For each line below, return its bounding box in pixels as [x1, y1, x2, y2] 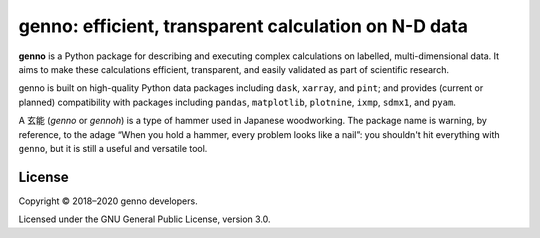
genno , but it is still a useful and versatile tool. [18, 142, 208, 154]
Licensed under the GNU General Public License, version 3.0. [18, 213, 271, 225]
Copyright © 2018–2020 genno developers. [18, 195, 199, 207]
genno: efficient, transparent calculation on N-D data [18, 15, 469, 37]
